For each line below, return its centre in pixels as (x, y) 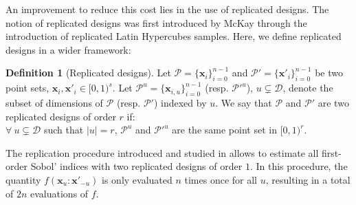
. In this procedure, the (299, 166)
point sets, (27, 88)
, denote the (308, 88)
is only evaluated (137, 179)
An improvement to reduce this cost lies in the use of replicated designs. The (167, 9)
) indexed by (180, 102)
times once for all (221, 179)
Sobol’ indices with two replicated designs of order (136, 166)
